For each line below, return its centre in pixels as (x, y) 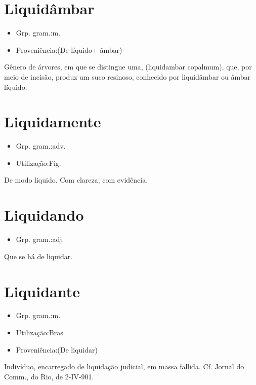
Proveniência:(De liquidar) (57, 349)
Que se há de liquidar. (38, 256)
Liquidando (44, 215)
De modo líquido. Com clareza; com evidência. (76, 180)
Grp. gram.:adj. (40, 239)
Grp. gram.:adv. (41, 146)
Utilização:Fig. (38, 163)
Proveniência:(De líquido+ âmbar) (69, 49)
